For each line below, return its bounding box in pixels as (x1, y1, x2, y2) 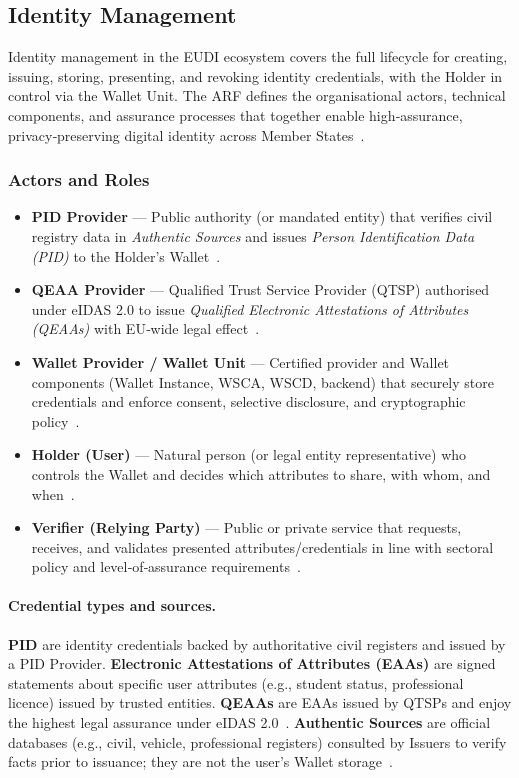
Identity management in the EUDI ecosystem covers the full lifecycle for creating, (8, 46, 508, 67)
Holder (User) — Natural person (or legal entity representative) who (31, 444, 467, 465)
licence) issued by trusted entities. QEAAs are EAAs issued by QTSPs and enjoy (8, 692, 512, 713)
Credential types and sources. (8, 595, 217, 616)
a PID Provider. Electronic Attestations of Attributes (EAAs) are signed (8, 653, 496, 674)
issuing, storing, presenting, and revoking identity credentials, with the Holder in (8, 65, 503, 86)
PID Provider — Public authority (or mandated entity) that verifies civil (31, 206, 493, 227)
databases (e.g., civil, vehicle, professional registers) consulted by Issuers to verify (8, 731, 507, 752)
